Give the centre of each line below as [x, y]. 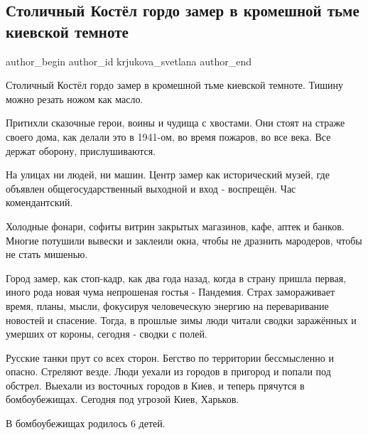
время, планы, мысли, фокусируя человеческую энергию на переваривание [167, 305]
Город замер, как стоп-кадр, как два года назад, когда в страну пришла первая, [176, 278]
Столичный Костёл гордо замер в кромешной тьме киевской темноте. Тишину [175, 85]
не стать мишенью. [47, 254]
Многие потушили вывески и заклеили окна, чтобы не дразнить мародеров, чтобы [184, 240]
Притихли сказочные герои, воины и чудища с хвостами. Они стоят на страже [175, 123]
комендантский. [39, 202]
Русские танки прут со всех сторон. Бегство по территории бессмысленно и [170, 357]
